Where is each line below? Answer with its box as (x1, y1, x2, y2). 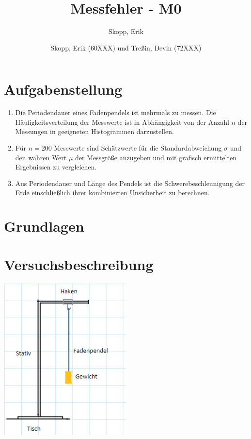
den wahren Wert (15, 152, 67, 162)
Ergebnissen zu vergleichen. (15, 162, 97, 172)
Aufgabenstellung (4, 79, 123, 99)
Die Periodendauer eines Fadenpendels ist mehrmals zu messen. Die (15, 107, 216, 118)
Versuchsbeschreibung (4, 254, 154, 274)
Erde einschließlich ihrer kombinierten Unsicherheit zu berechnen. (15, 187, 210, 198)
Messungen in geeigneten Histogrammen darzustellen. (15, 126, 174, 136)
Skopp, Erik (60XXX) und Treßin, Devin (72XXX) (50, 42, 202, 52)
